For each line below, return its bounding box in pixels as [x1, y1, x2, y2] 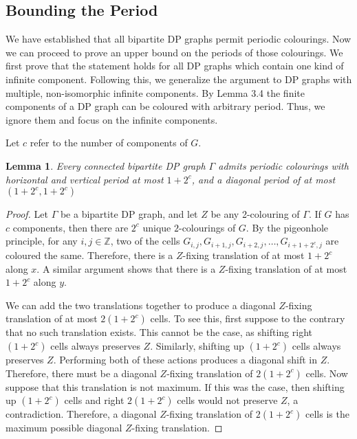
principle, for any [6, 234, 78, 248]
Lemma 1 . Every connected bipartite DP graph [6, 158, 206, 172]
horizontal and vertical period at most [6, 172, 164, 186]
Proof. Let [6, 207, 48, 221]
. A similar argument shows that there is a [36, 261, 216, 275]
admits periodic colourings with [218, 158, 349, 172]
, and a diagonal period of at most [191, 172, 336, 186]
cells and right [64, 393, 125, 407]
